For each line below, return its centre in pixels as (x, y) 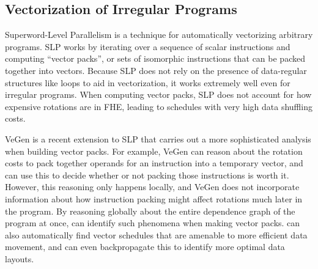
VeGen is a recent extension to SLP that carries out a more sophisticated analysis (158, 138)
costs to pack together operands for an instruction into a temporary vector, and (154, 163)
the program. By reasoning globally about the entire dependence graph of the (150, 211)
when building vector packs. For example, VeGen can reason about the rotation (154, 151)
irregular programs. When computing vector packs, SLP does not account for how (158, 94)
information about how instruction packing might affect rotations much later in (154, 198)
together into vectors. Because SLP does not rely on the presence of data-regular (156, 70)
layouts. (20, 258)
